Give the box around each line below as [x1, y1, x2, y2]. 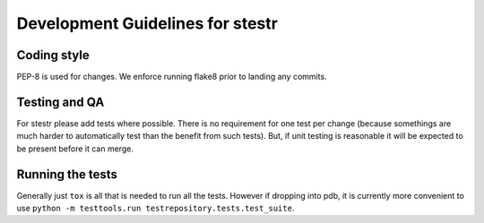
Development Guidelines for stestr [16, 13, 278, 33]
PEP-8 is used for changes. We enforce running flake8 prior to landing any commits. [16, 72, 327, 82]
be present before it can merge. [16, 143, 134, 154]
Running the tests [16, 167, 118, 182]
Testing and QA [16, 94, 105, 109]
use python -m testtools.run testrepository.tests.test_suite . [16, 202, 295, 214]
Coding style [16, 47, 90, 63]
